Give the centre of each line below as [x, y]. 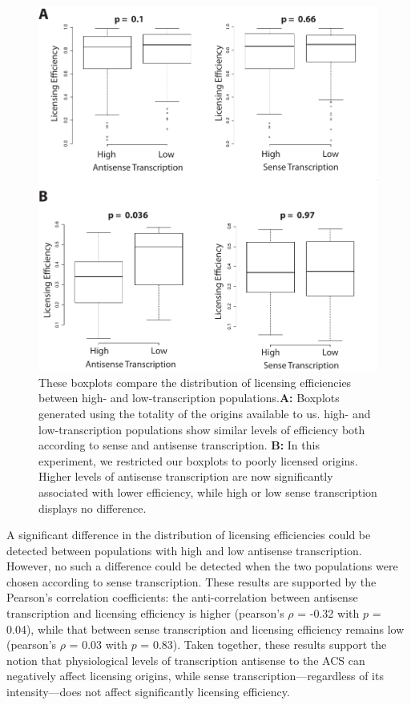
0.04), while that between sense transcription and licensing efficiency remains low [205, 628]
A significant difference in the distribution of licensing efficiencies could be [189, 535]
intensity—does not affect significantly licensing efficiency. [148, 692]
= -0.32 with [328, 613]
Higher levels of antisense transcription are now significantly [186, 476]
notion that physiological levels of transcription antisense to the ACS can [186, 660]
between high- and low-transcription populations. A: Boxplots [189, 398]
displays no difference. [93, 508]
